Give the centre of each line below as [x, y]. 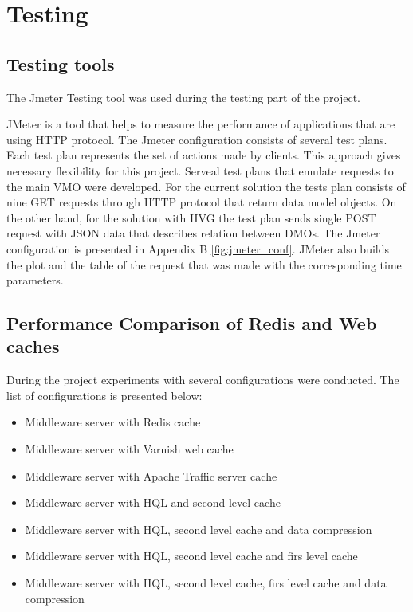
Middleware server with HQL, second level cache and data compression [199, 529]
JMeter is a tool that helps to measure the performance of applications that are [201, 124]
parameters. [35, 280]
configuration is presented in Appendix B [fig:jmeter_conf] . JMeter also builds [198, 248]
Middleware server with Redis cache [113, 422]
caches [33, 346]
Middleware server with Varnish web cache [129, 449]
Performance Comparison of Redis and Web [192, 323]
